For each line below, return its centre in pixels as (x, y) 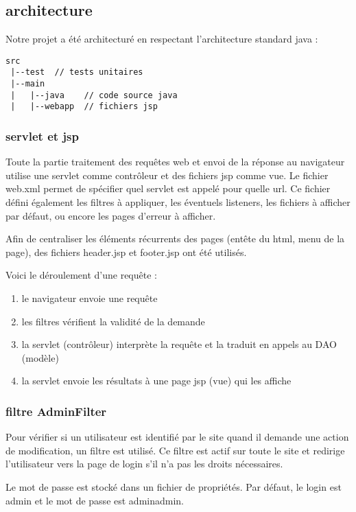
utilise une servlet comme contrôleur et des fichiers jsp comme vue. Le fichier (167, 175)
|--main (28, 84)
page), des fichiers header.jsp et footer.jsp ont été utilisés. (126, 252)
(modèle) (40, 357)
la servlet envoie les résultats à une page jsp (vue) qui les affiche (156, 381)
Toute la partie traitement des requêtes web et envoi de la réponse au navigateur (175, 162)
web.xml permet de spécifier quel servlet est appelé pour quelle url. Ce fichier (168, 188)
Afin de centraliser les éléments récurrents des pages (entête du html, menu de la (175, 238)
